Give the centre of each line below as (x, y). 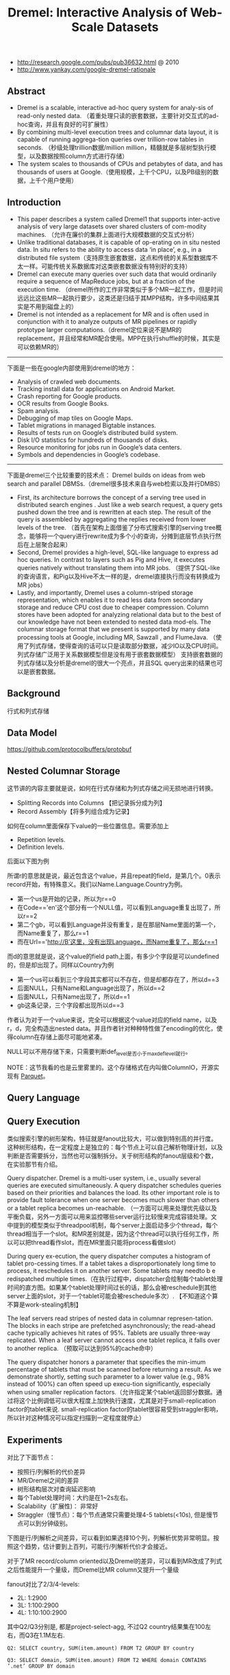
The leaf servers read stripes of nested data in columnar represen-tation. (110, 1318)
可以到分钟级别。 (47, 1523)
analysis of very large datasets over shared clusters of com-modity (112, 226)
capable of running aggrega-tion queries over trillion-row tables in (110, 139)
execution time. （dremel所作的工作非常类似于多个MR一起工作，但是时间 (120, 289)
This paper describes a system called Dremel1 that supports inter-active (118, 219)
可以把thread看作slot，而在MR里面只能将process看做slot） (96, 1243)
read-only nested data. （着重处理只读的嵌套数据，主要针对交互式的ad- (118, 116)
